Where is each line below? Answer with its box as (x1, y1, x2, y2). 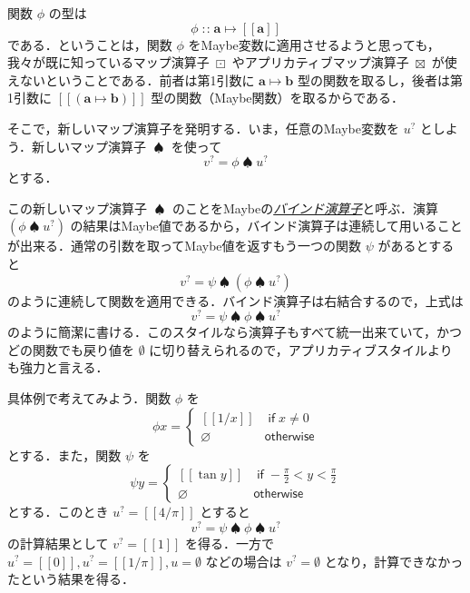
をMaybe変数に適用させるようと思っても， (188, 35, 440, 54)
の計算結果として (7, 533, 109, 552)
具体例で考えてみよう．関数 (7, 389, 171, 408)
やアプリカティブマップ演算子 (231, 53, 409, 72)
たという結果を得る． (7, 569, 134, 588)
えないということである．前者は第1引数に (7, 70, 255, 89)
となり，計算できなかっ (324, 551, 464, 570)
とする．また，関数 (7, 445, 122, 464)
